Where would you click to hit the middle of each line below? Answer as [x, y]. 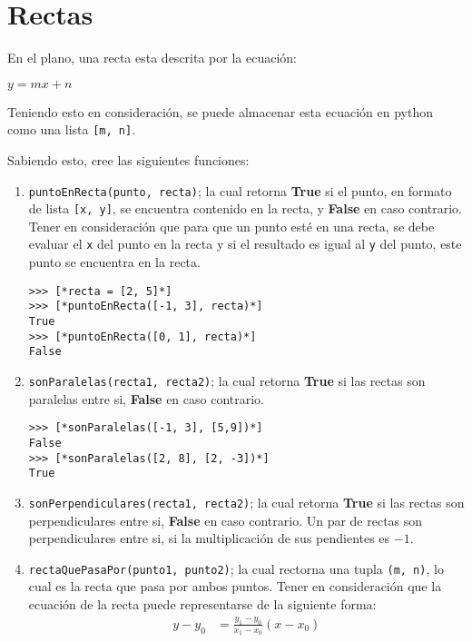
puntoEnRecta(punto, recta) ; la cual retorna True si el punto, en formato [240, 190]
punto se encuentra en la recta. [114, 262]
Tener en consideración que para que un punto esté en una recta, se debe [231, 226]
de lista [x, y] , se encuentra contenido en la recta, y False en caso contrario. [245, 208]
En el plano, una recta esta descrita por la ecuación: [152, 58]
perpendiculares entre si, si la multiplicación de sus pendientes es [209, 538]
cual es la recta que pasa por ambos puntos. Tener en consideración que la [235, 586]
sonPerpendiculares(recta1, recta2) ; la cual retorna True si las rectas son [246, 502]
